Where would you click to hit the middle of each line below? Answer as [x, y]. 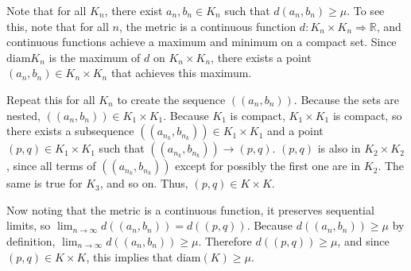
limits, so [29, 225]
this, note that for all [58, 26]
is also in [339, 148]
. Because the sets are [347, 99]
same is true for [45, 183]
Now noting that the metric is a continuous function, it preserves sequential [190, 209]
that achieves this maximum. [181, 73]
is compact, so [367, 115]
